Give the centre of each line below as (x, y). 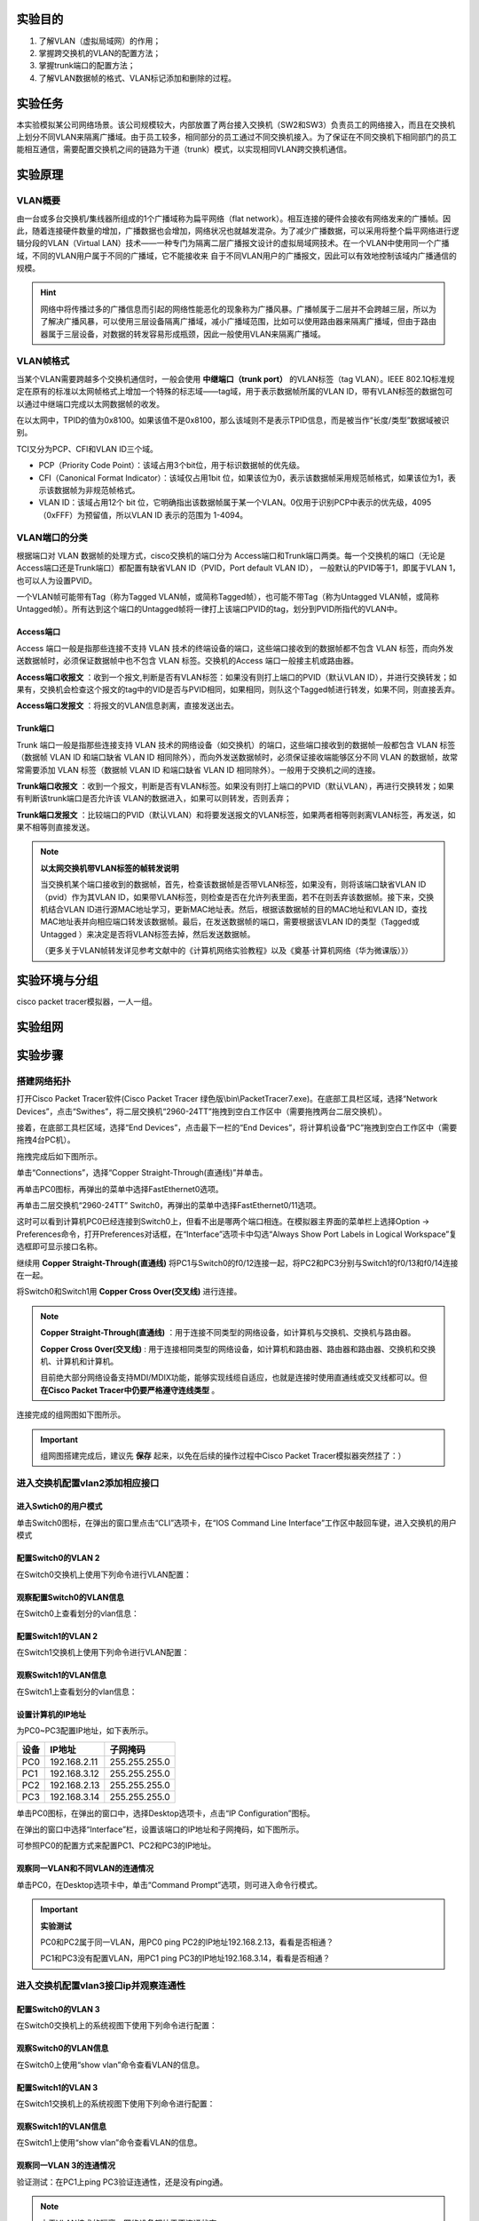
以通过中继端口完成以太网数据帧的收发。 (90, 403)
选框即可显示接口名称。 (59, 1246)
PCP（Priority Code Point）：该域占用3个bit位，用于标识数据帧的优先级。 (172, 466)
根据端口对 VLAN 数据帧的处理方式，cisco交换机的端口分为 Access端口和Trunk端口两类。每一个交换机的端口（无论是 (231, 555)
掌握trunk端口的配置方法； (87, 66)
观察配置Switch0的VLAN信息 (70, 1597)
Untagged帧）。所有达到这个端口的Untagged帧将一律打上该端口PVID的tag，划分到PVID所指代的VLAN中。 (209, 609)
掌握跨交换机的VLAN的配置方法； (100, 52)
